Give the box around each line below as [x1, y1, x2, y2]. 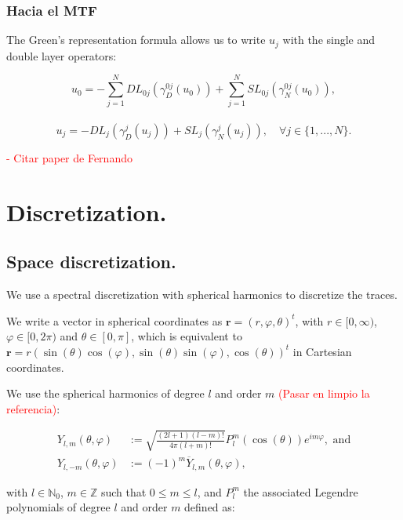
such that [100, 483, 147, 500]
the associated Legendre [243, 483, 358, 500]
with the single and [282, 31, 376, 48]
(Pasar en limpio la [278, 385, 370, 402]
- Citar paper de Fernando [6, 149, 133, 165]
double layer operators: [6, 47, 117, 64]
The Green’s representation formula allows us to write [6, 31, 266, 48]
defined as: [184, 499, 235, 515]
